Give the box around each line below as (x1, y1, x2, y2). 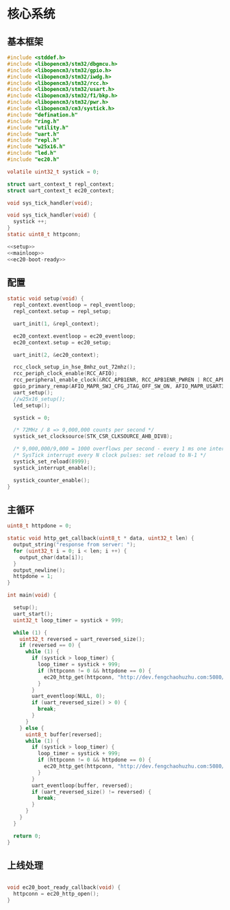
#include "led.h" (7, 150, 57, 157)
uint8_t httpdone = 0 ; (7, 522, 72, 529)
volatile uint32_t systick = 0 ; (7, 168, 99, 175)
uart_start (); (13, 610, 53, 617)
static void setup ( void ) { (7, 295, 84, 302)
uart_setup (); (13, 389, 53, 396)
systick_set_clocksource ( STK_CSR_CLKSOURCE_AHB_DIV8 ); (13, 433, 173, 440)
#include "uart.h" (7, 131, 60, 138)
